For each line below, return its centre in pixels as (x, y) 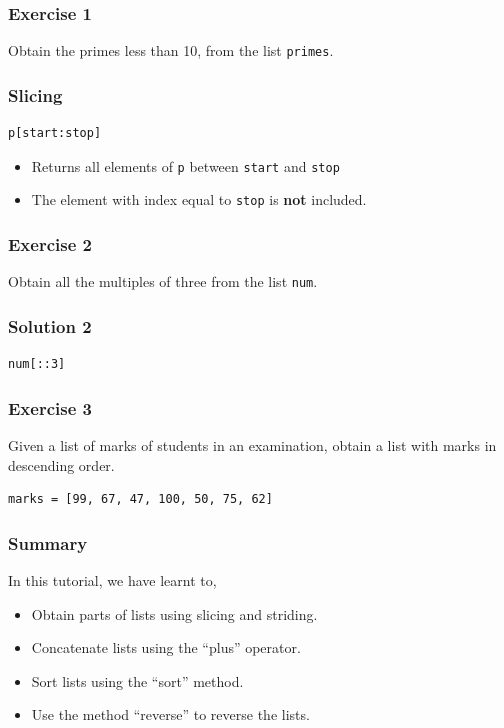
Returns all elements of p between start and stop (185, 165)
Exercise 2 (50, 243)
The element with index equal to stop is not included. (199, 199)
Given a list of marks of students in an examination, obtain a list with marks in (252, 444)
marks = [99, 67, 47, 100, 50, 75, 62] (140, 499)
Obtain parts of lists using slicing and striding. (174, 613)
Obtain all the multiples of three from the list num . (163, 281)
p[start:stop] (55, 133)
